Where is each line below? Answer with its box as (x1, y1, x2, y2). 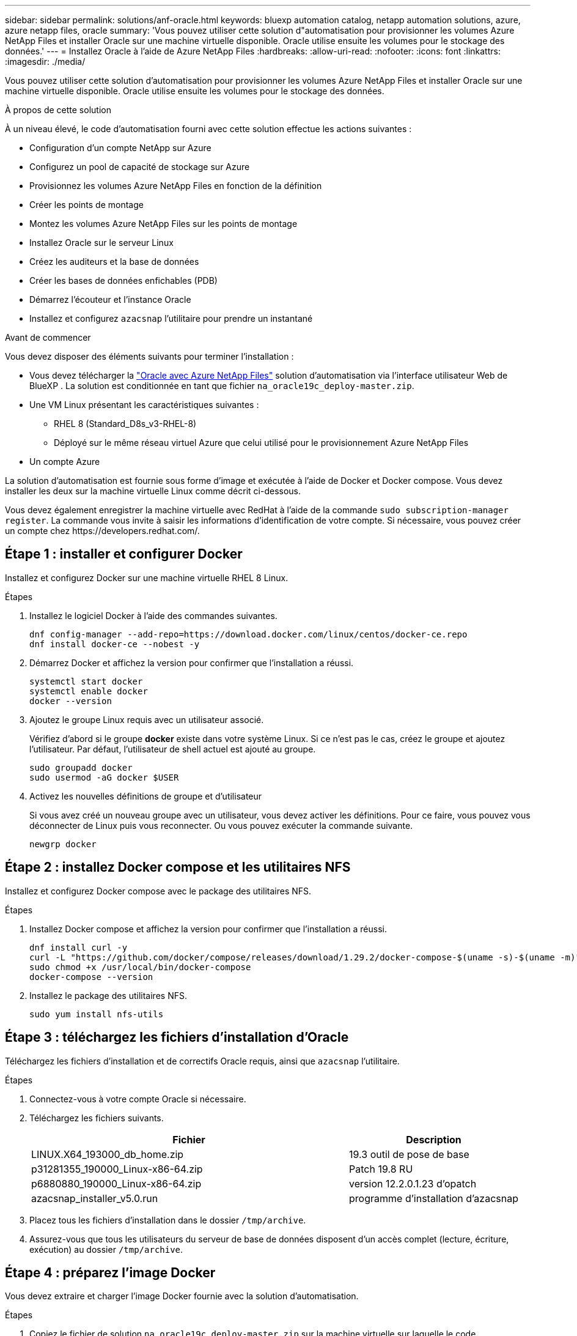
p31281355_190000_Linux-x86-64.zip (31, 1162, 203, 1175)
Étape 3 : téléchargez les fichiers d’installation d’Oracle (5, 1030, 349, 1045)
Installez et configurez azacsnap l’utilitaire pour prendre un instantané (29, 313, 313, 324)
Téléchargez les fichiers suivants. (29, 1112, 164, 1123)
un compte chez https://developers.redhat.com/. (5, 525, 200, 536)
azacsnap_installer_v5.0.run (31, 1192, 158, 1204)
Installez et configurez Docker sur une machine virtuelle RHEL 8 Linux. (5, 572, 288, 583)
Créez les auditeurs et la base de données (29, 256, 199, 267)
